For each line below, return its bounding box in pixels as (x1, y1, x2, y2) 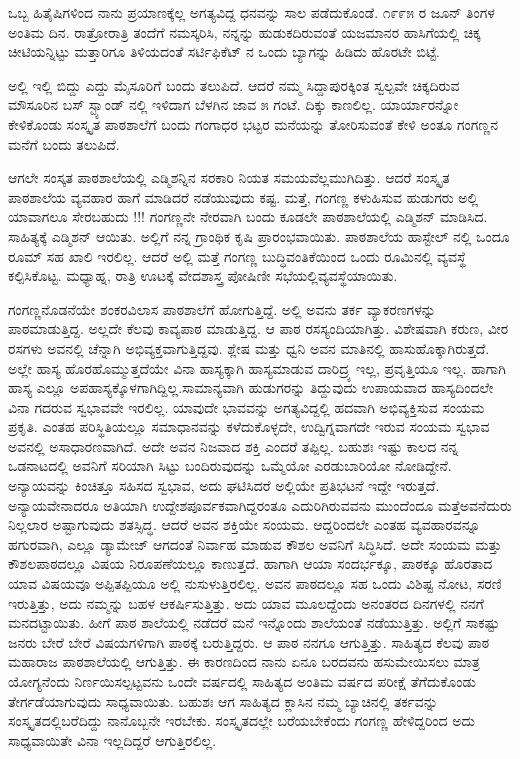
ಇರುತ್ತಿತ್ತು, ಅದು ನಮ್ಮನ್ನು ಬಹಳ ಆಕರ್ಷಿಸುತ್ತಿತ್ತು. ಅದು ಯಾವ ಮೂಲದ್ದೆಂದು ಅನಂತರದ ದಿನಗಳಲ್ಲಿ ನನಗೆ (8, 592, 484, 613)
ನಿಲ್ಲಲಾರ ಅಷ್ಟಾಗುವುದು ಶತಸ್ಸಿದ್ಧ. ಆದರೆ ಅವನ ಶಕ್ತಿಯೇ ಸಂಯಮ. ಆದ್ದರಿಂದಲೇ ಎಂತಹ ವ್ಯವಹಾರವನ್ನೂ (8, 514, 481, 535)
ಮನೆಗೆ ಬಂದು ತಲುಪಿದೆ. (8, 133, 120, 154)
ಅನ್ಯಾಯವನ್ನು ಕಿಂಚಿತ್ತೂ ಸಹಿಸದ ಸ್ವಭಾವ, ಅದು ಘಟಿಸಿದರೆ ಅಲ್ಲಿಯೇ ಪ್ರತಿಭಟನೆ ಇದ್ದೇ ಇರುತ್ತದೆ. (8, 475, 440, 496)
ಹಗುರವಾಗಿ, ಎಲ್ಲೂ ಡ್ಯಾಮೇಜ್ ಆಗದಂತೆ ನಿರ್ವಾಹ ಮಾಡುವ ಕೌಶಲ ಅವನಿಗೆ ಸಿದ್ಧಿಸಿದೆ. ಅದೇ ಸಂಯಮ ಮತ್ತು (8, 533, 502, 554)
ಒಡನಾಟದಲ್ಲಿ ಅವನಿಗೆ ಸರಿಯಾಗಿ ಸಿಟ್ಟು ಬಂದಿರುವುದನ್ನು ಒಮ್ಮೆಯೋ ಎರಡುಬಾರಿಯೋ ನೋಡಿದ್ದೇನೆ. (8, 455, 452, 476)
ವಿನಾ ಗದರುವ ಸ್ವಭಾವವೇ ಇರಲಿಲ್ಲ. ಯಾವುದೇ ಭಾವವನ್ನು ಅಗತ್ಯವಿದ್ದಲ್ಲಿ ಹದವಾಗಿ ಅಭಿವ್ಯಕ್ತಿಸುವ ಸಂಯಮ (8, 396, 485, 417)
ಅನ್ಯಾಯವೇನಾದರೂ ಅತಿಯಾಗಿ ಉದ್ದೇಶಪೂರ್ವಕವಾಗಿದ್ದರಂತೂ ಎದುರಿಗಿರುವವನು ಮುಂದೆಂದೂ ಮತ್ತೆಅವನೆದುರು (8, 494, 512, 515)
